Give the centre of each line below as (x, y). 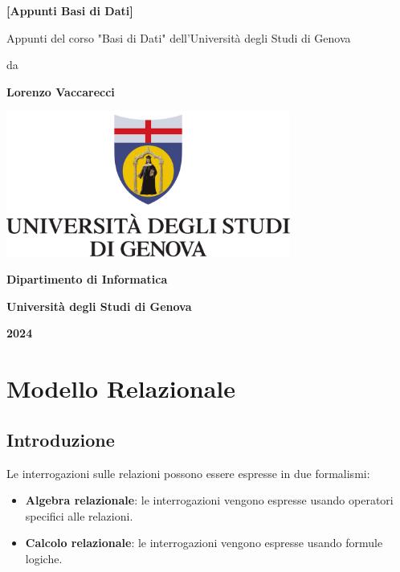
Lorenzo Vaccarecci (61, 91)
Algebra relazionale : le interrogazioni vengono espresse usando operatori (209, 500)
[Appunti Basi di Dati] (70, 10)
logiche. (44, 558)
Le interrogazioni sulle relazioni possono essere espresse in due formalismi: (188, 473)
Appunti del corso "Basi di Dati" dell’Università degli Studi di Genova (179, 37)
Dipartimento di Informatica (87, 279)
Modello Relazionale (121, 388)
